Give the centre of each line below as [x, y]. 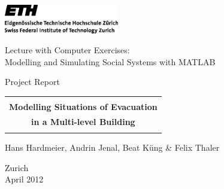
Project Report [32, 82]
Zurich [17, 167]
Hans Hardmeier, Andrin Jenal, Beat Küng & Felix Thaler [112, 147]
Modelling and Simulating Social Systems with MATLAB [110, 61]
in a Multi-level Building [83, 121]
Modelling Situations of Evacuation [83, 106]
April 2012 [24, 179]
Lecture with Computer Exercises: [67, 50]
